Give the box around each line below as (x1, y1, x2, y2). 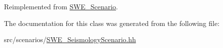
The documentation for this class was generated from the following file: (4, 18, 220, 28)
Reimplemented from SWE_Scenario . (4, 1, 118, 11)
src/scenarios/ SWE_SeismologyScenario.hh (4, 34, 136, 45)
